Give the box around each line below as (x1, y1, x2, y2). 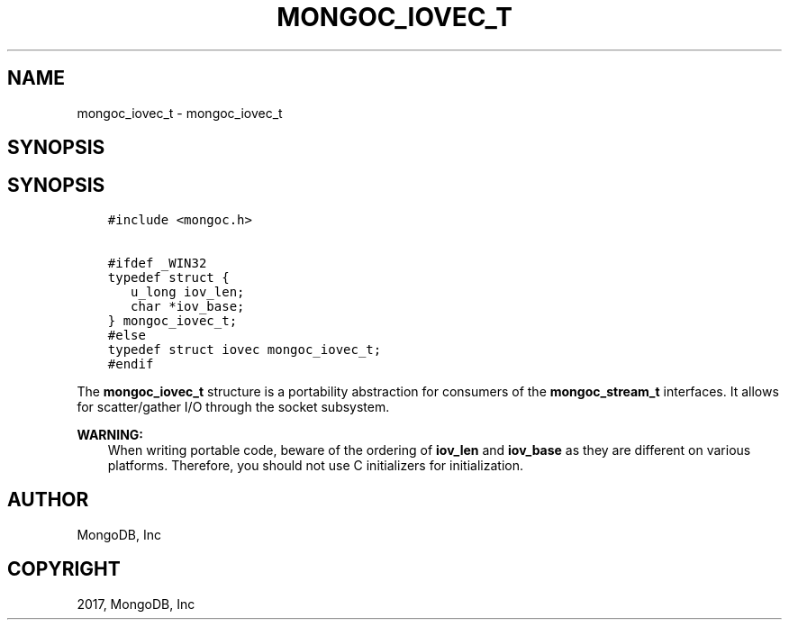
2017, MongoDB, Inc (77, 595, 195, 612)
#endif (107, 356, 154, 371)
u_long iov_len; (131, 284, 245, 299)
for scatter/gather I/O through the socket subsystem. (77, 398, 390, 414)
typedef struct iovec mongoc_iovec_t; (107, 341, 382, 357)
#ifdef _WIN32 (107, 255, 207, 270)
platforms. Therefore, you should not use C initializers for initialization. (107, 457, 523, 473)
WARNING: (77, 426, 144, 442)
